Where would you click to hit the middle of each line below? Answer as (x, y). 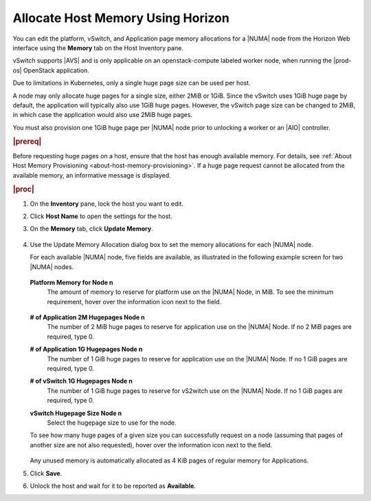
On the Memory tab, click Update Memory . (92, 229)
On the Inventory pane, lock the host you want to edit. (107, 204)
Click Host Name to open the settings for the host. (101, 216)
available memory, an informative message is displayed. (92, 175)
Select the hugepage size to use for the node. (112, 423)
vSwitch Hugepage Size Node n (76, 413)
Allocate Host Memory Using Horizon (121, 18)
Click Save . (46, 473)
